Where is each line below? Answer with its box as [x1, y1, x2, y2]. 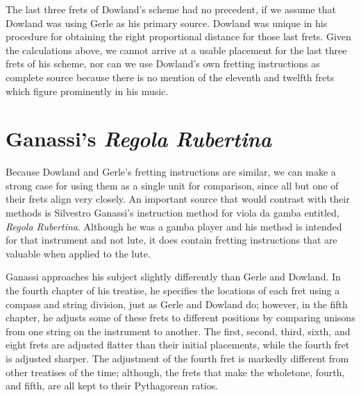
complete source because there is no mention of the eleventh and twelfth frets [6, 69, 335, 84]
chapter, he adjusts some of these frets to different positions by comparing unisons [6, 310, 355, 325]
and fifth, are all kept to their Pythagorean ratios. [6, 378, 219, 393]
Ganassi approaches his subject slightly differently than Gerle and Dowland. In [6, 269, 341, 284]
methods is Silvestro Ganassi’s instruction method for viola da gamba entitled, [6, 205, 339, 220]
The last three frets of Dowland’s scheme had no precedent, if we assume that [6, 2, 336, 16]
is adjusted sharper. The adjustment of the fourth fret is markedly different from [6, 351, 349, 365]
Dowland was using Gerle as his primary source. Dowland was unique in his [6, 15, 328, 30]
